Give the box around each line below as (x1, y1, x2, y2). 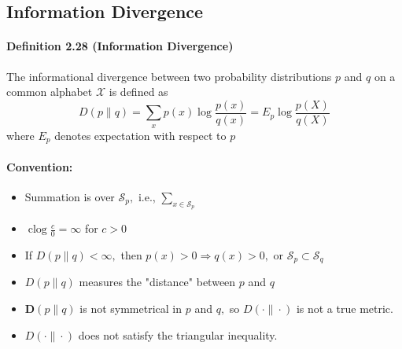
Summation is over (24, 188, 115, 204)
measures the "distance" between (79, 274, 236, 290)
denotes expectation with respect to (54, 127, 227, 143)
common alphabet (6, 83, 93, 100)
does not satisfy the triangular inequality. (78, 326, 278, 343)
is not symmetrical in (79, 299, 183, 316)
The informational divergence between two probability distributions (6, 68, 332, 84)
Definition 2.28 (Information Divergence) (6, 38, 234, 54)
